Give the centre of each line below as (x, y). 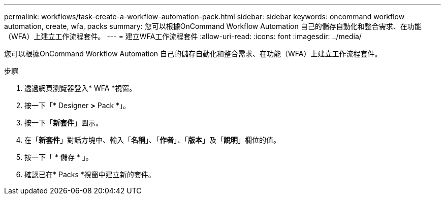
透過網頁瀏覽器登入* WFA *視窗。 (81, 88)
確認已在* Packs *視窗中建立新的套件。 (90, 174)
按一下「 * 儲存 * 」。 (59, 157)
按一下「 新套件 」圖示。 (63, 123)
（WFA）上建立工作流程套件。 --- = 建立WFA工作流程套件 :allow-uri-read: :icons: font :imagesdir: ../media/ (183, 36)
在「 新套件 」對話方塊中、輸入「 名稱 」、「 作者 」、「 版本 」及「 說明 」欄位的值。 (152, 140)
